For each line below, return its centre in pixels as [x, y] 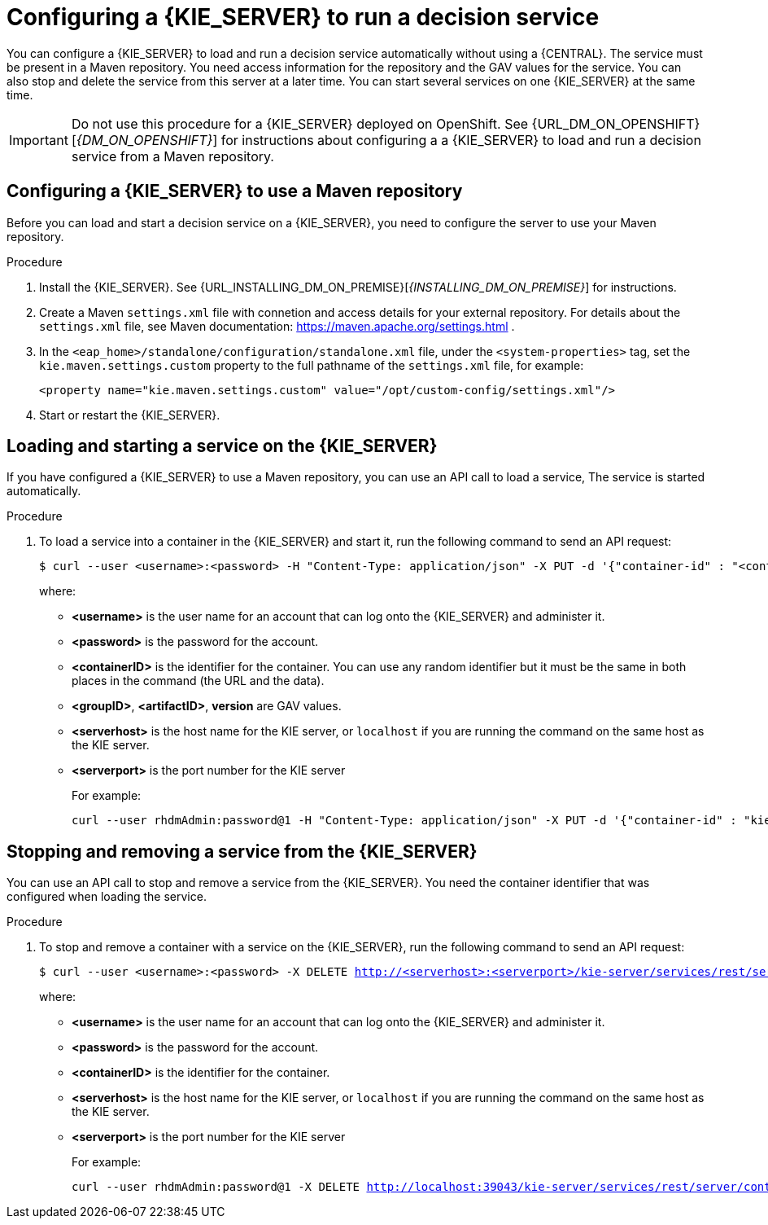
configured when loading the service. [107, 897]
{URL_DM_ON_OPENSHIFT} [616, 123]
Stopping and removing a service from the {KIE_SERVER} [242, 851]
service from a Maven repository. [172, 156]
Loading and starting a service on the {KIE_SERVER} [222, 446]
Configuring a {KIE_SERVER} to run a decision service [303, 17]
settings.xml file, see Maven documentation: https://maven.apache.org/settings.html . [277, 326]
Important [39, 140]
